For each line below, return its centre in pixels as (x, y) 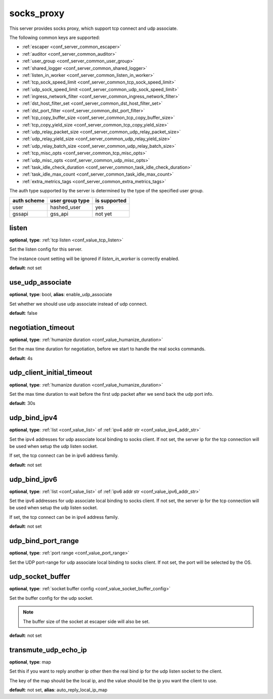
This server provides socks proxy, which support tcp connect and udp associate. (94, 28)
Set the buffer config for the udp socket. (51, 598)
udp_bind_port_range (44, 541)
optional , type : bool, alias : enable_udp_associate (61, 295)
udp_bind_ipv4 (33, 418)
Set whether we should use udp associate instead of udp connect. (78, 304)
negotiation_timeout (42, 327)
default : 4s (21, 358)
